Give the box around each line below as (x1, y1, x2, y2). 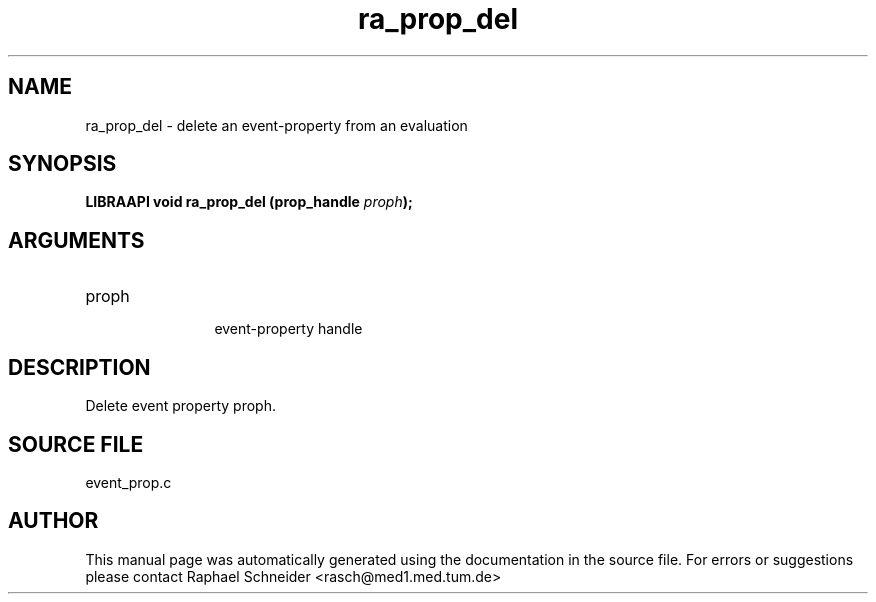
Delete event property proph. (85, 397, 276, 415)
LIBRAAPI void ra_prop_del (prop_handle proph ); (85, 193, 413, 211)
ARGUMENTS (8, 227, 145, 253)
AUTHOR (8, 508, 99, 534)
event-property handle (214, 320, 363, 338)
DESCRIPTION (8, 354, 151, 380)
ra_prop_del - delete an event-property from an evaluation (85, 116, 468, 134)
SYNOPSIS (8, 151, 117, 177)
